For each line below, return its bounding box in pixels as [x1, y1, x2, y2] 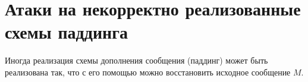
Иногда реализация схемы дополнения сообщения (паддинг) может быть [5, 54, 268, 67]
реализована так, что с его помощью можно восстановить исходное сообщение [5, 65, 291, 78]
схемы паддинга [5, 20, 128, 44]
